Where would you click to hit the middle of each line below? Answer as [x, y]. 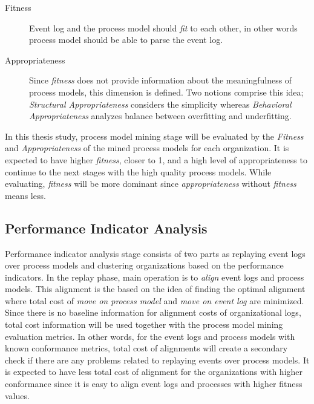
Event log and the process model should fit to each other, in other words [163, 28]
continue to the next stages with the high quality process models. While [138, 171]
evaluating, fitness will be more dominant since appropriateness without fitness [151, 184]
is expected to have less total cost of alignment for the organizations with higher [154, 372]
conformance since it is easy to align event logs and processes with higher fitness [154, 384]
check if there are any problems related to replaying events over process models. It [157, 360]
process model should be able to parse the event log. [126, 40]
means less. [25, 195]
